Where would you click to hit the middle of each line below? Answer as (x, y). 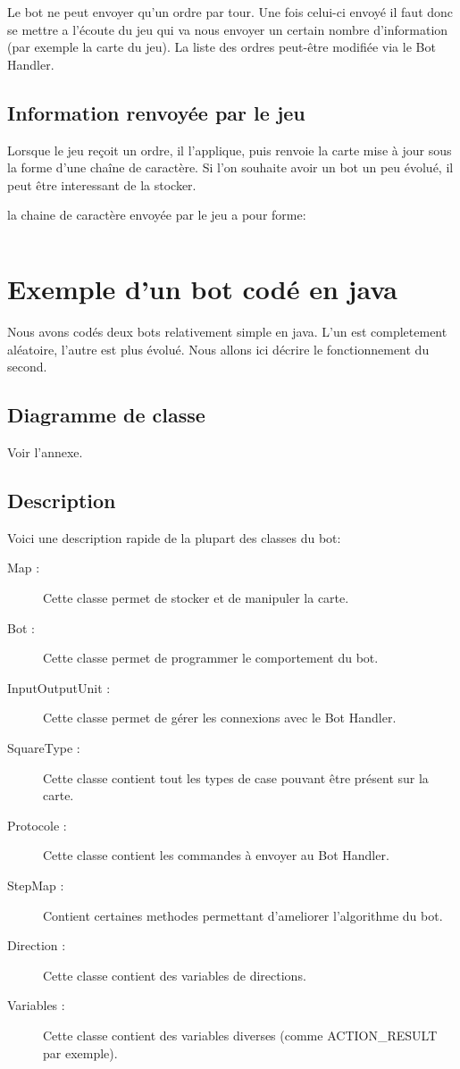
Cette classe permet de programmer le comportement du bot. (211, 658)
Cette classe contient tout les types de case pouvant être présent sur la (236, 777)
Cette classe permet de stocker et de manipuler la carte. (196, 598)
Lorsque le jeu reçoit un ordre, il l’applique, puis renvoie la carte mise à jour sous (230, 150)
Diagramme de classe (106, 415)
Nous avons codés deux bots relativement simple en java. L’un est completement (227, 332)
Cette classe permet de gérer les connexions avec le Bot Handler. (220, 718)
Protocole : (37, 825)
